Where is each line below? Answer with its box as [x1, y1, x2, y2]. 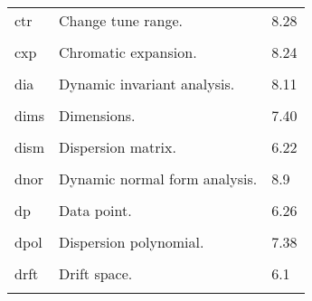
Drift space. [58, 263, 133, 284]
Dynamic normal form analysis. [58, 168, 258, 189]
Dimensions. [58, 105, 136, 126]
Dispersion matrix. [58, 136, 176, 157]
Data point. [58, 200, 132, 221]
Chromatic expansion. [58, 42, 197, 62]
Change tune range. [58, 10, 183, 31]
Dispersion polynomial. [58, 231, 204, 252]
